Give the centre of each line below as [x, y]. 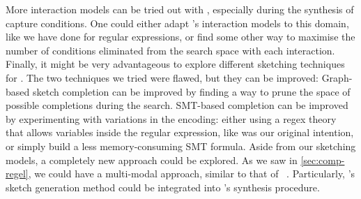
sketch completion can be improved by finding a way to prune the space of [191, 91]
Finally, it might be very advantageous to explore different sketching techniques [175, 64]
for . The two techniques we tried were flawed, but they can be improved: [162, 77]
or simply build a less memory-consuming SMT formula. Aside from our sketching [181, 146]
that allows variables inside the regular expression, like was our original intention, [180, 132]
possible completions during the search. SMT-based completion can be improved [177, 105]
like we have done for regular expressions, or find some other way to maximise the [180, 37]
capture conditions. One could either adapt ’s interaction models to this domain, [177, 23]
